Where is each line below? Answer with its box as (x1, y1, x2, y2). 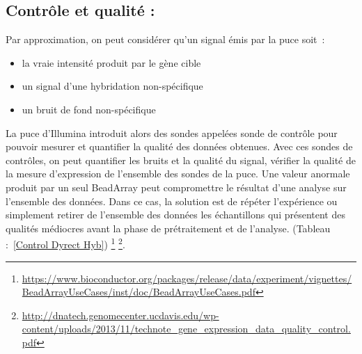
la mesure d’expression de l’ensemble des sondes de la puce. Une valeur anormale (6, 166, 350, 181)
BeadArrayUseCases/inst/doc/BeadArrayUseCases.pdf (22, 284, 255, 299)
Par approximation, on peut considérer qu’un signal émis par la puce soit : (6, 32, 325, 47)
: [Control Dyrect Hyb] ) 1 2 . (6, 235, 125, 251)
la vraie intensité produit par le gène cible (22, 55, 201, 70)
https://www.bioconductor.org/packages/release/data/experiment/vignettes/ (22, 271, 352, 285)
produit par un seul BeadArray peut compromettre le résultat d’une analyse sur (6, 179, 347, 194)
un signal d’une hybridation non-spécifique (22, 79, 203, 93)
